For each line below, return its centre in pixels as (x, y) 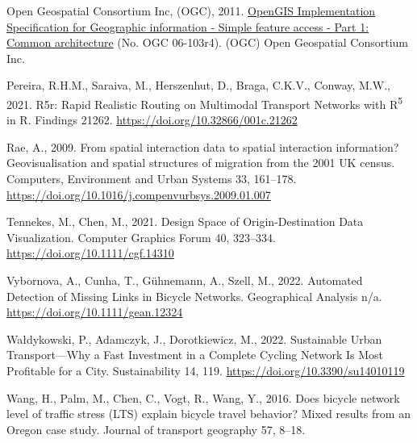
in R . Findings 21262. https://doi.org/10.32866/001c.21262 (152, 120)
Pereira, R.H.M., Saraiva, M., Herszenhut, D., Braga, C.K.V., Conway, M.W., (198, 85)
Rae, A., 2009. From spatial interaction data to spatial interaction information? (203, 146)
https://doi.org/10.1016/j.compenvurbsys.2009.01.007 (139, 194)
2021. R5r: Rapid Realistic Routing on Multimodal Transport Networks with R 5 (205, 102)
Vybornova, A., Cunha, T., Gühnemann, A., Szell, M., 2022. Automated (185, 280)
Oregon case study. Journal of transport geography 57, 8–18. (156, 429)
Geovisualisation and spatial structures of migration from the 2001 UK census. (201, 163)
